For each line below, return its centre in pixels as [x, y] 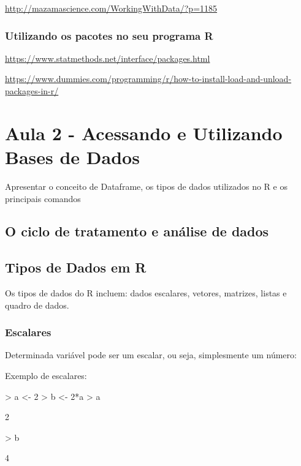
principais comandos [43, 198]
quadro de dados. [37, 305]
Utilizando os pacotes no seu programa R [109, 35]
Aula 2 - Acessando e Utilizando [144, 133]
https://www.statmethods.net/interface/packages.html [108, 58]
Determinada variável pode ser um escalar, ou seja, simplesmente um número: [151, 355]
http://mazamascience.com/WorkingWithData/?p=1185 [111, 8]
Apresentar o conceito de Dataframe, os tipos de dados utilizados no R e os [146, 186]
